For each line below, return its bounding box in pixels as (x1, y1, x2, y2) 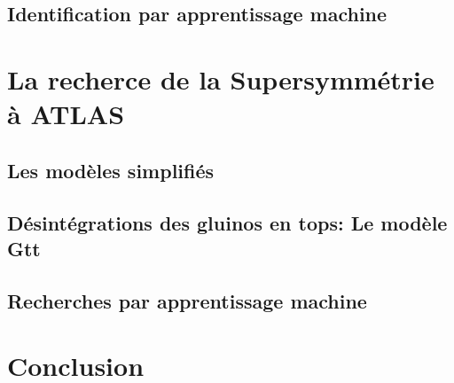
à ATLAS (7, 96, 125, 132)
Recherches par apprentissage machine (7, 286, 367, 314)
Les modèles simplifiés (7, 156, 215, 184)
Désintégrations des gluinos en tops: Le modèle (7, 208, 448, 236)
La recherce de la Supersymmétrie (7, 60, 434, 97)
